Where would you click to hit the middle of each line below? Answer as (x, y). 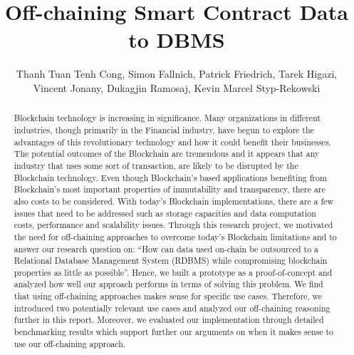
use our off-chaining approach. (70, 343)
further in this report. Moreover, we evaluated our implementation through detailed (169, 320)
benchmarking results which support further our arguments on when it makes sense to (174, 332)
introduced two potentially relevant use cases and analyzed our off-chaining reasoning (172, 308)
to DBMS (177, 40)
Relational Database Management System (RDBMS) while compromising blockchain (171, 261)
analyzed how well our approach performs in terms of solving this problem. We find (168, 284)
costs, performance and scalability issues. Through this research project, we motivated (173, 225)
